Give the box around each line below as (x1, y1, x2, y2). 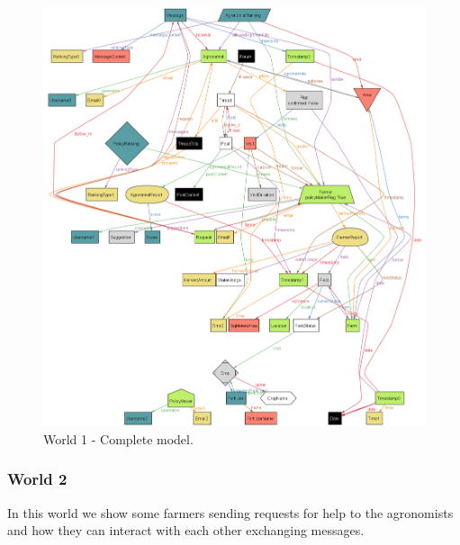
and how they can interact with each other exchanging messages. (7, 521, 365, 540)
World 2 (7, 468, 68, 490)
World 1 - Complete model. (43, 429, 194, 448)
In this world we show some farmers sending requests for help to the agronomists (7, 503, 454, 522)
